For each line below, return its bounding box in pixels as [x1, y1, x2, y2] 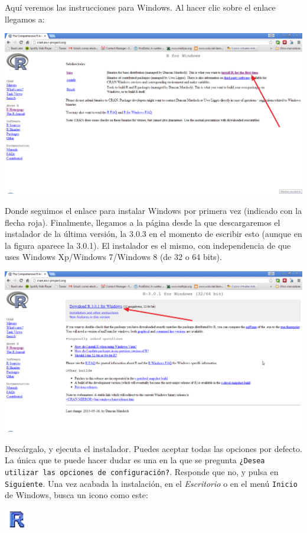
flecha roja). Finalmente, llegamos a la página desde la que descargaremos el [5, 216, 280, 228]
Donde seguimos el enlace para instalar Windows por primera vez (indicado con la [5, 204, 302, 216]
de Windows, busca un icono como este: [5, 489, 148, 501]
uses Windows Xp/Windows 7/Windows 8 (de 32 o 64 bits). [5, 251, 222, 263]
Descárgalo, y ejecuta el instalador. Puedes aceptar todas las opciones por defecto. [5, 442, 302, 454]
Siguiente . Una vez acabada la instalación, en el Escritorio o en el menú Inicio [5, 477, 298, 489]
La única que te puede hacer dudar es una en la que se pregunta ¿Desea [5, 454, 265, 466]
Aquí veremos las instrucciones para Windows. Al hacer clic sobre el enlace [5, 1, 276, 13]
